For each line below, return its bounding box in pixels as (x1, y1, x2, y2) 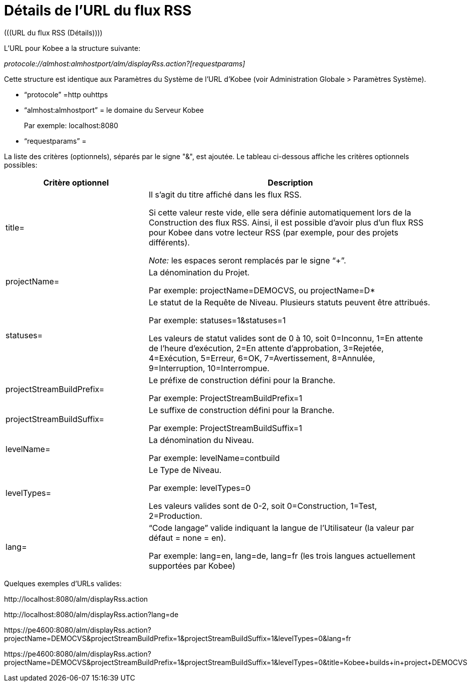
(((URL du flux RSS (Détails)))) (4, 28, 103, 37)
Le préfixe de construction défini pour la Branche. (148, 375, 336, 385)
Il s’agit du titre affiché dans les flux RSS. (148, 189, 302, 200)
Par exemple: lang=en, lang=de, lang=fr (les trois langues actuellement (148, 550, 416, 561)
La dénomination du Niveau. (148, 435, 254, 445)
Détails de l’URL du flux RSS (4, 2, 192, 19)
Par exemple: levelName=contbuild (148, 453, 280, 463)
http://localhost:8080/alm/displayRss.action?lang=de (4, 610, 179, 619)
